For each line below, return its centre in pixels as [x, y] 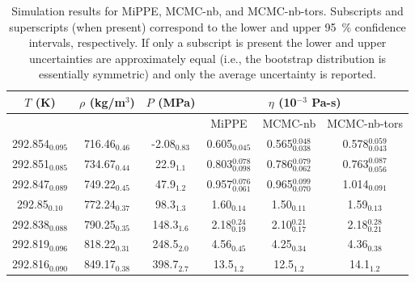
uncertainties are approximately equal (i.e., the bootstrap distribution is [207, 58]
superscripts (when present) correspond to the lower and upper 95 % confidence [207, 26]
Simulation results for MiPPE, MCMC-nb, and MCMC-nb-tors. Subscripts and [207, 11]
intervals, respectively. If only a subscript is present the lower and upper [207, 42]
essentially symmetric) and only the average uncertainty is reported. [207, 74]
